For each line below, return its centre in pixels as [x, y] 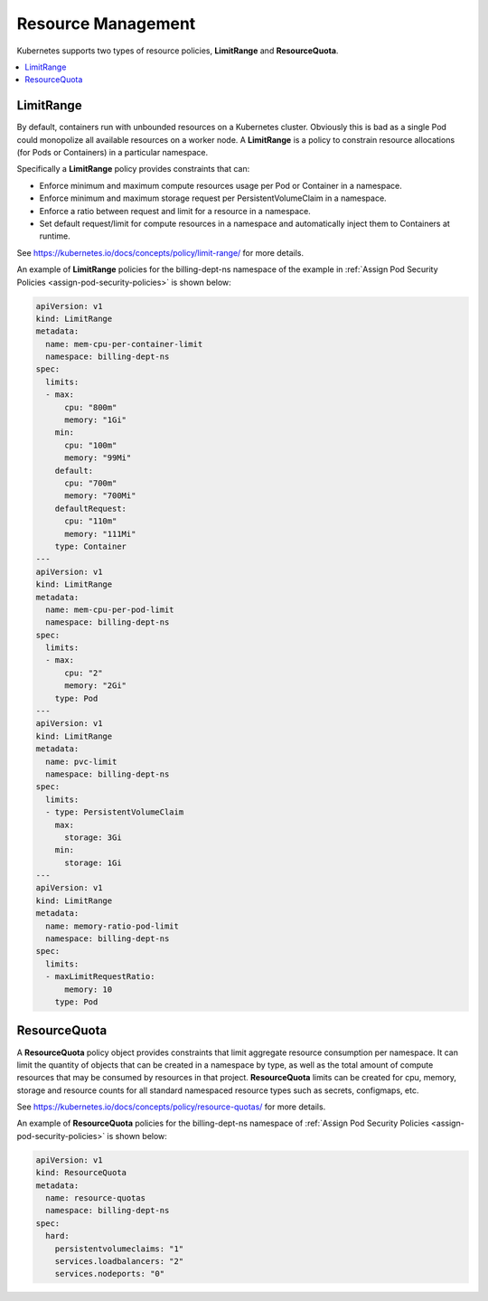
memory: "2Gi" [95, 686]
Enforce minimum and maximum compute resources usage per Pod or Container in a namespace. [221, 185]
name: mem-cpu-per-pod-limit [110, 609]
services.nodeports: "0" [110, 1274]
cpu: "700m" [91, 483]
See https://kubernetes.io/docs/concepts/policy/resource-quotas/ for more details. [171, 1107]
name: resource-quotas [96, 1198]
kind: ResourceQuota [81, 1173]
